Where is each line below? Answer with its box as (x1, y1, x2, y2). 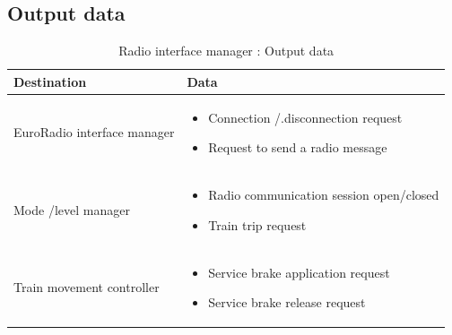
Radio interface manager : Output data (118, 41, 335, 60)
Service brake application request (208, 262, 390, 281)
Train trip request (208, 215, 307, 234)
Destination (13, 72, 87, 90)
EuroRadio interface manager (13, 123, 175, 142)
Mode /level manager (13, 200, 130, 219)
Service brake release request (208, 293, 366, 312)
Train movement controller (13, 278, 160, 296)
